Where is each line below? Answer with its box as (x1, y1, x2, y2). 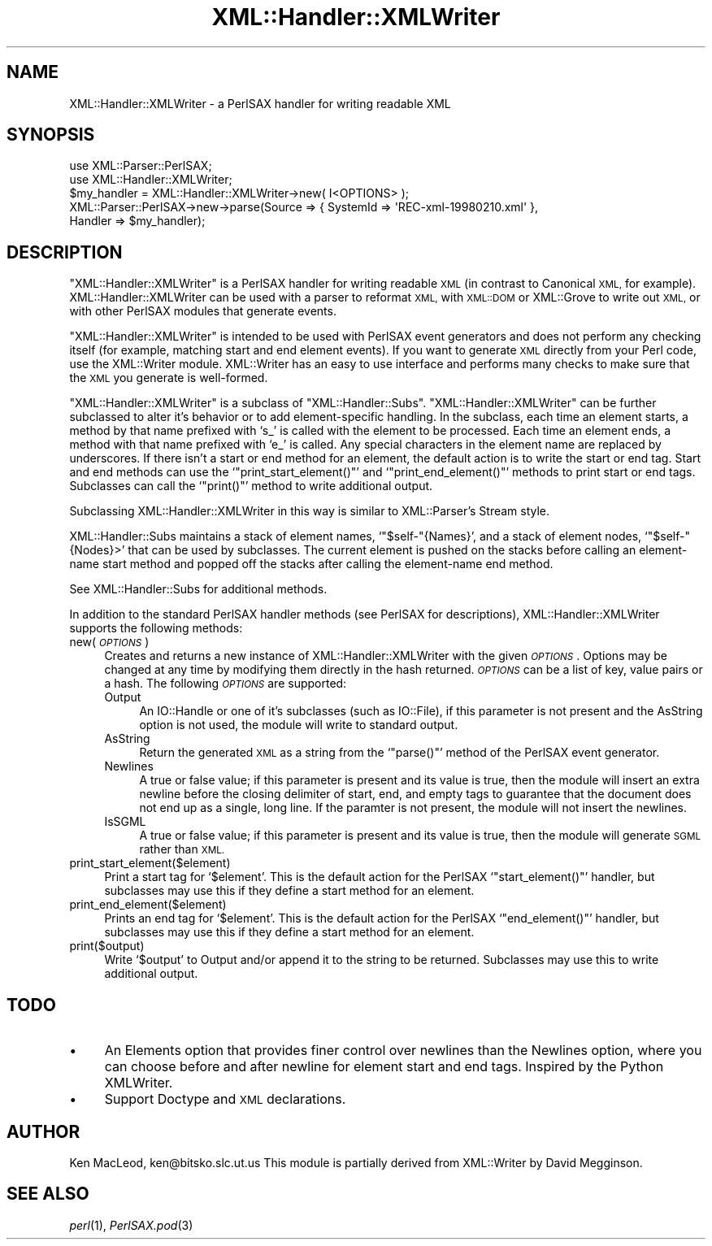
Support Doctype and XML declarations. (104, 1091, 346, 1108)
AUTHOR (7, 1121, 80, 1142)
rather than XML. (139, 842, 225, 857)
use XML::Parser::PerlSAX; (69, 158, 212, 173)
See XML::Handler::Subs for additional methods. (69, 582, 328, 597)
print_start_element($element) (69, 856, 231, 870)
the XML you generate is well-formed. (69, 371, 268, 385)
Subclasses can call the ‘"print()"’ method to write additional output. (69, 479, 433, 493)
